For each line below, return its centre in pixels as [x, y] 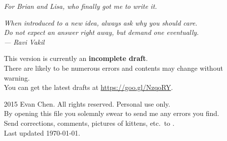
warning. [17, 77]
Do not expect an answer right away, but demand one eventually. [101, 32]
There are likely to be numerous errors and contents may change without [113, 68]
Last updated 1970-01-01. [42, 132]
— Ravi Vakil [24, 42]
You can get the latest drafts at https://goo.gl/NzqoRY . [88, 87]
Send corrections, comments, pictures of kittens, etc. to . [89, 123]
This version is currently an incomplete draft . [76, 58]
